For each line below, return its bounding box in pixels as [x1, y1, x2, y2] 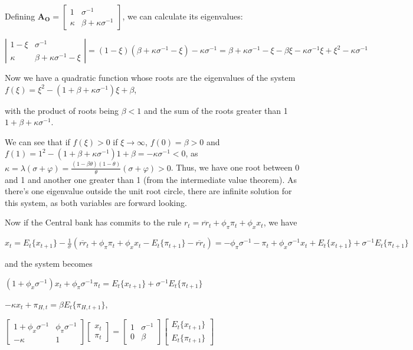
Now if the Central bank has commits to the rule [5, 216, 182, 228]
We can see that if [5, 135, 70, 148]
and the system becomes [5, 257, 93, 270]
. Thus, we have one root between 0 [171, 161, 300, 174]
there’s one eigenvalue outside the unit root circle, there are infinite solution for [5, 185, 292, 197]
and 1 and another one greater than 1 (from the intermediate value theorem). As [5, 173, 297, 185]
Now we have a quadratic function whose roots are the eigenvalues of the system [5, 71, 296, 83]
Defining [5, 10, 35, 22]
